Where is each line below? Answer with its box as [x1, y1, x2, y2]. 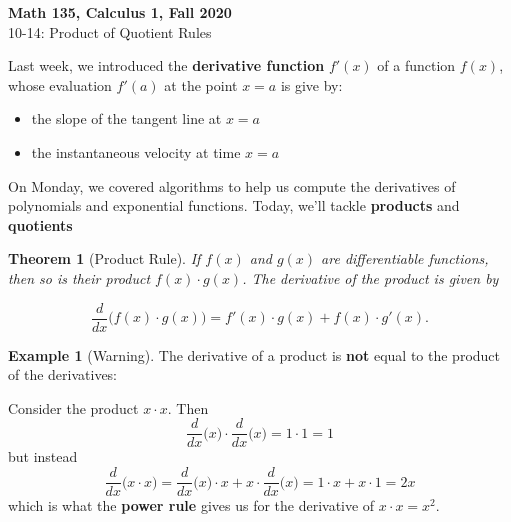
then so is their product [8, 267, 151, 288]
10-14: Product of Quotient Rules [8, 21, 212, 42]
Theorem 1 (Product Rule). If [8, 248, 201, 269]
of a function [377, 55, 456, 76]
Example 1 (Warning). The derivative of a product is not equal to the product [8, 344, 501, 365]
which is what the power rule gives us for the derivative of [8, 495, 375, 516]
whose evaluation [8, 74, 112, 95]
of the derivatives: [8, 364, 118, 385]
